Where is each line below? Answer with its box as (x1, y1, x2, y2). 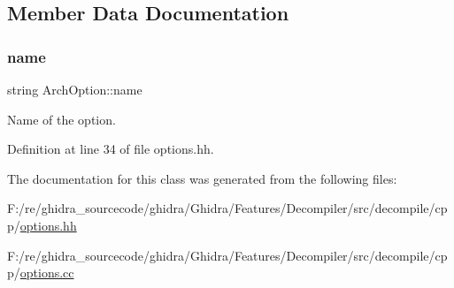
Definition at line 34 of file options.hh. (7, 140, 214, 158)
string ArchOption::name (7, 80, 142, 98)
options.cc (19, 263, 74, 282)
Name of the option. (7, 110, 116, 128)
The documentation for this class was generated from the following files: (7, 169, 397, 187)
